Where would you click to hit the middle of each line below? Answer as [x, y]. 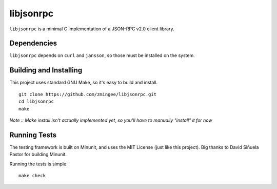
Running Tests [33, 135]
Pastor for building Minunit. [38, 155]
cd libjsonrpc [36, 102]
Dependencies [33, 43]
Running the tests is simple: [38, 164]
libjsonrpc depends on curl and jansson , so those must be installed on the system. [102, 55]
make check [32, 175]
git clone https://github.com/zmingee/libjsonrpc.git [87, 94]
